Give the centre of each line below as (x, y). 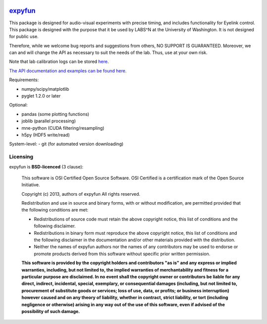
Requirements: (24, 80)
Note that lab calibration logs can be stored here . (59, 61)
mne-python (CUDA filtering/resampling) (63, 128)
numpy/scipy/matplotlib (45, 89)
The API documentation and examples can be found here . (68, 71)
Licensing (21, 157)
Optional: (19, 105)
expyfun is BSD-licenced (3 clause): (46, 166)
